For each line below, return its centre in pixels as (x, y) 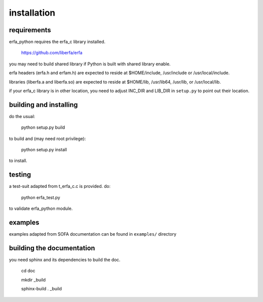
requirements (30, 30)
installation (32, 13)
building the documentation (52, 248)
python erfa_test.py (41, 197)
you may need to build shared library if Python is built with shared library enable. (90, 64)
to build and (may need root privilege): (47, 139)
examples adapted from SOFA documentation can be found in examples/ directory (93, 234)
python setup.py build (43, 127)
